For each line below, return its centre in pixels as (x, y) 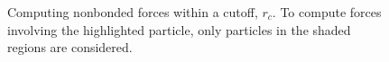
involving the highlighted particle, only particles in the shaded (179, 29)
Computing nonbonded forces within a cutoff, (133, 12)
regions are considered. (70, 47)
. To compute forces (327, 12)
